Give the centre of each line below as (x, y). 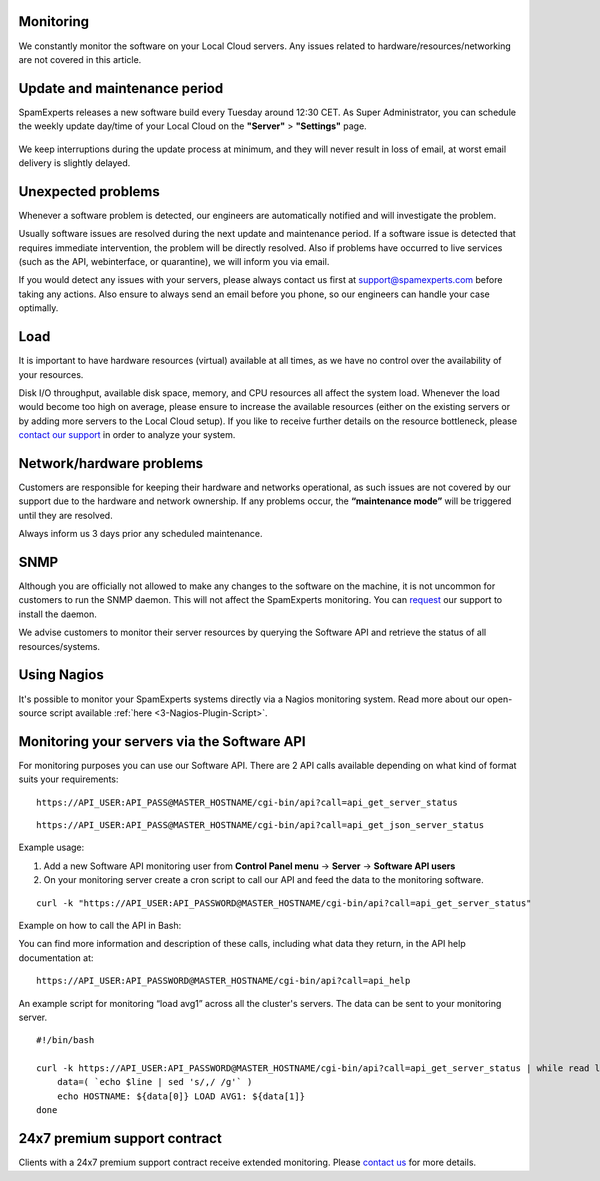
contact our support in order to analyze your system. (127, 435)
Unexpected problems (89, 191)
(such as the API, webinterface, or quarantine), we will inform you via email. (174, 262)
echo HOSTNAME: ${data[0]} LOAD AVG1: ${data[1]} (180, 1096)
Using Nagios (61, 675)
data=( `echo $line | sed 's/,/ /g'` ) (154, 1082)
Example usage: (51, 847)
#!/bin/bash (65, 1040)
